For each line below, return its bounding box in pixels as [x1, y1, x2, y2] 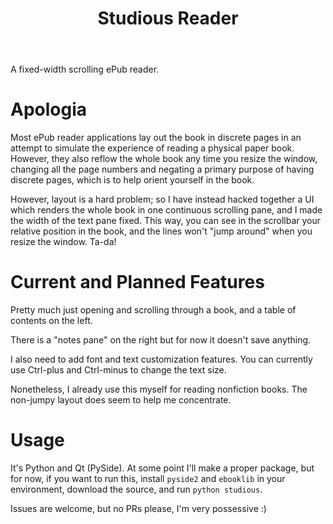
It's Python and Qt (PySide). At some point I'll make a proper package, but [10, 462, 315, 474]
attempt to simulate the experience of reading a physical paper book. [10, 142, 295, 154]
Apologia [10, 98, 88, 121]
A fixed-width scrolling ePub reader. [10, 63, 160, 76]
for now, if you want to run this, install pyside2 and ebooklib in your [10, 473, 286, 484]
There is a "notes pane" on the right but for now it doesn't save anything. [10, 334, 312, 346]
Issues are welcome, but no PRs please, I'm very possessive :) [10, 503, 267, 514]
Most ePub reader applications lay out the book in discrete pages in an [10, 132, 302, 144]
